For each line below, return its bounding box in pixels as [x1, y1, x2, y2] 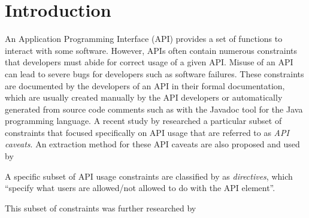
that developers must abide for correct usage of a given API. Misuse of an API [5, 56, 293, 68]
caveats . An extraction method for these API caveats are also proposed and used [5, 138, 300, 150]
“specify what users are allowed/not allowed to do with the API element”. [5, 181, 275, 194]
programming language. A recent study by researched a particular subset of [5, 114, 282, 127]
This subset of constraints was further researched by [5, 201, 196, 214]
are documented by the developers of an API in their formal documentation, [5, 79, 285, 92]
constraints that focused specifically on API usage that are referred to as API [5, 126, 289, 138]
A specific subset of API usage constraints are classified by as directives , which [5, 169, 293, 182]
